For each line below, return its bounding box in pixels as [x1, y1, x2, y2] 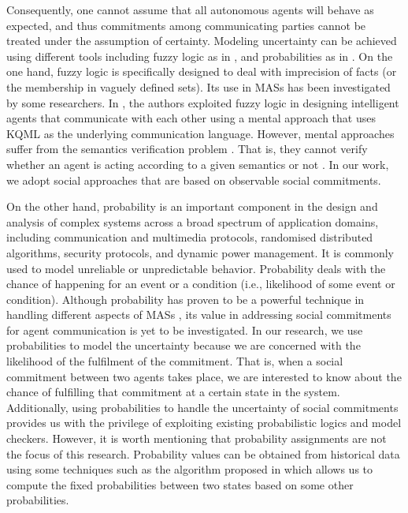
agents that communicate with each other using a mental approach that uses [6, 110, 376, 126]
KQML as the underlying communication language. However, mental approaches [6, 125, 395, 141]
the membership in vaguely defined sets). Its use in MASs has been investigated [6, 78, 391, 95]
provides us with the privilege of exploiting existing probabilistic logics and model [6, 414, 402, 431]
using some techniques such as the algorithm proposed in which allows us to [6, 461, 373, 477]
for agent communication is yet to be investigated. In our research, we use [6, 321, 363, 338]
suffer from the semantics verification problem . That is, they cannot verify [6, 140, 368, 157]
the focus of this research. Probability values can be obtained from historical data [6, 445, 400, 462]
